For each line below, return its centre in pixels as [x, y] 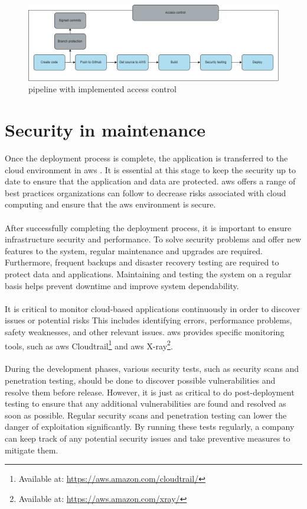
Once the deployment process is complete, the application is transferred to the [146, 158]
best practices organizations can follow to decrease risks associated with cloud [146, 192]
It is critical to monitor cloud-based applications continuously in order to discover [153, 308]
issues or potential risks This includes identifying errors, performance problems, [148, 320]
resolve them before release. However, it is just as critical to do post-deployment [150, 392]
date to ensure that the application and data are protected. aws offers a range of [150, 181]
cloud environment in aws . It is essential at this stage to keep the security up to [150, 169]
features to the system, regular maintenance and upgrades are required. [134, 250]
